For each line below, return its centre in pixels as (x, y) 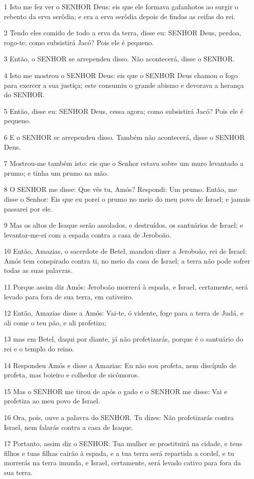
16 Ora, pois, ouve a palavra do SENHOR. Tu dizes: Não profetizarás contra (119, 417)
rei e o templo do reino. (39, 349)
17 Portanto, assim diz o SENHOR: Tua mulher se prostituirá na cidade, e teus (123, 443)
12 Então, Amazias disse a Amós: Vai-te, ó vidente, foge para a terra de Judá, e (124, 313)
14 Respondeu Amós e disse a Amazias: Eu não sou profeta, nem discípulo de (120, 365)
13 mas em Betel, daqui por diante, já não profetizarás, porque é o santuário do (124, 339)
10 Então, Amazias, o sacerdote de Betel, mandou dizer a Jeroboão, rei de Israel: (126, 251)
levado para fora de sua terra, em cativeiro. (69, 296)
